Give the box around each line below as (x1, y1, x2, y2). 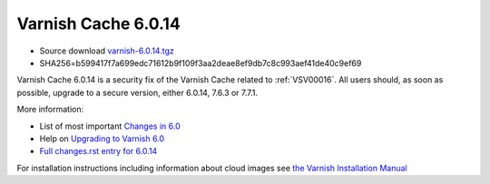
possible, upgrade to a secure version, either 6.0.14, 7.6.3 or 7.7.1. (16, 87, 259, 98)
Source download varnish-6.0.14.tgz (39, 45, 174, 56)
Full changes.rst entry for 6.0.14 (39, 146, 158, 157)
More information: (16, 104, 84, 115)
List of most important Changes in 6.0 (39, 121, 181, 131)
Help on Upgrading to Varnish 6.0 (39, 132, 165, 144)
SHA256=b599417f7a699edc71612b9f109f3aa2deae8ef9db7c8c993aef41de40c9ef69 (39, 57, 362, 68)
